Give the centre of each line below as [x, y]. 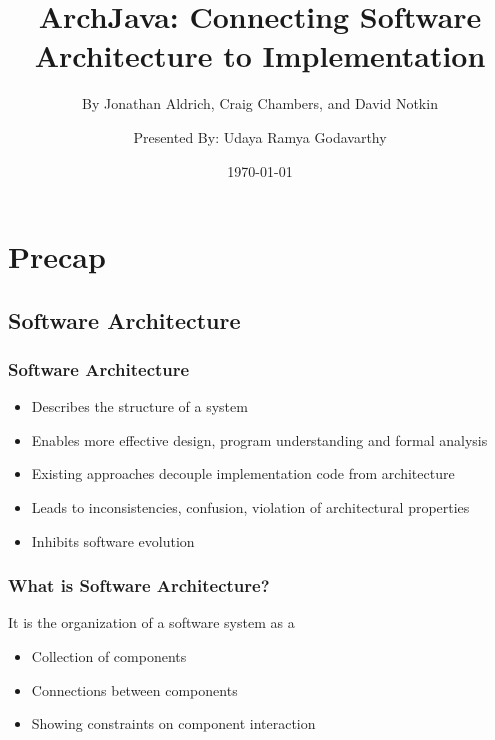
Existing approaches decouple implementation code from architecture [243, 473]
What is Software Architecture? [139, 585]
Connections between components [134, 689]
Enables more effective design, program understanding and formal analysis [259, 439]
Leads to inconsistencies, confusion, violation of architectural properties [250, 507]
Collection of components [109, 656]
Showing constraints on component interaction [173, 723]
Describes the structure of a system [139, 406]
